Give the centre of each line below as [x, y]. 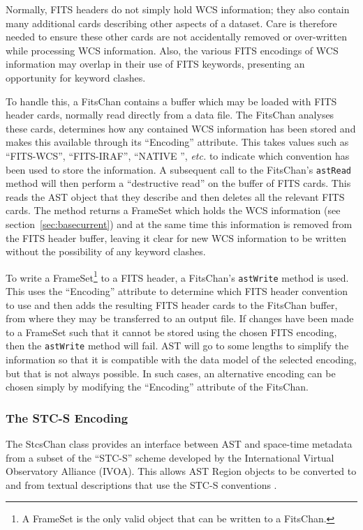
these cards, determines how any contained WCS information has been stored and [181, 128]
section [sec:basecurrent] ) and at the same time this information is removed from [179, 224]
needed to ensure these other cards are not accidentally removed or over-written [176, 37]
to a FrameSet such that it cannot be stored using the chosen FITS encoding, [171, 332]
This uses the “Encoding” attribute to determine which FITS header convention [177, 291]
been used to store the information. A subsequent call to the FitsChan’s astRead [178, 169]
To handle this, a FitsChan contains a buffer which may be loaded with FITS [171, 101]
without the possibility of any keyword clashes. [106, 251]
